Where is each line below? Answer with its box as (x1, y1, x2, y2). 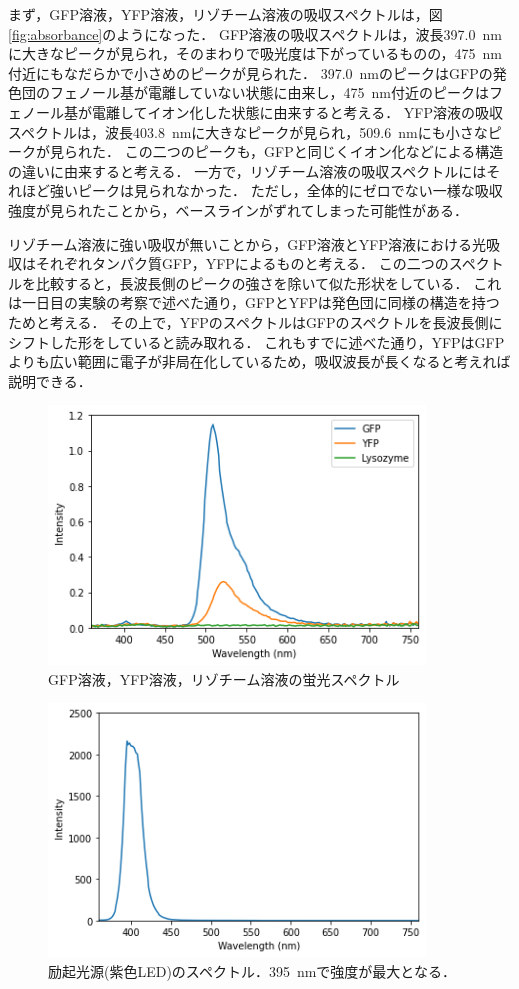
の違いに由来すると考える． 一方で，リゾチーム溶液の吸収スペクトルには (8, 160, 487, 181)
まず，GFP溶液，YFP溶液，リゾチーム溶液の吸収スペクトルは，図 (8, 4, 443, 24)
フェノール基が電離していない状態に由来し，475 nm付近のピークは (49, 82, 490, 103)
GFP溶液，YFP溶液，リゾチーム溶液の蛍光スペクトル (48, 668, 400, 689)
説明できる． (8, 370, 92, 391)
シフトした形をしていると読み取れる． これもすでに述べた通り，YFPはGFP (8, 331, 505, 352)
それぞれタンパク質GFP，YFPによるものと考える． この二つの (35, 253, 449, 274)
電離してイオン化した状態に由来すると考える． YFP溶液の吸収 (91, 101, 503, 122)
